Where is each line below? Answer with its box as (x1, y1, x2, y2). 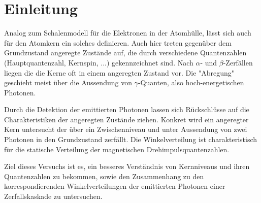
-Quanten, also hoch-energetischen (138, 77, 244, 88)
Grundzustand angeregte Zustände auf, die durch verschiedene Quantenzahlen (4, 47, 247, 58)
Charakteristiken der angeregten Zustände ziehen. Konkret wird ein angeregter (4, 114, 249, 124)
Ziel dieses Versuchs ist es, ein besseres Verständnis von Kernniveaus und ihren (4, 161, 250, 172)
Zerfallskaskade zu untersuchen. (4, 191, 103, 201)
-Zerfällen (223, 57, 253, 67)
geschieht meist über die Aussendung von (4, 77, 132, 88)
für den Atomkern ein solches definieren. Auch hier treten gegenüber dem (4, 37, 232, 48)
